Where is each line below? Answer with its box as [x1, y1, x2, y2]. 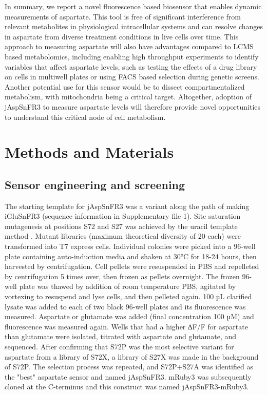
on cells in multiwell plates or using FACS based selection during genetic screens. [5, 71, 259, 82]
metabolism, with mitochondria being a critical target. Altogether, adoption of [5, 91, 252, 102]
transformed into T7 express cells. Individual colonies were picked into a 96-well [5, 241, 256, 252]
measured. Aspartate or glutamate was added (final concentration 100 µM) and [5, 311, 254, 322]
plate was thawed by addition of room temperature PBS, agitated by [19, 281, 236, 292]
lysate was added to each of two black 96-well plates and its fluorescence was [5, 301, 246, 311]
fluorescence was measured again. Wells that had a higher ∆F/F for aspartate [5, 321, 248, 331]
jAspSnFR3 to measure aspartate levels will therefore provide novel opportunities [5, 101, 261, 112]
